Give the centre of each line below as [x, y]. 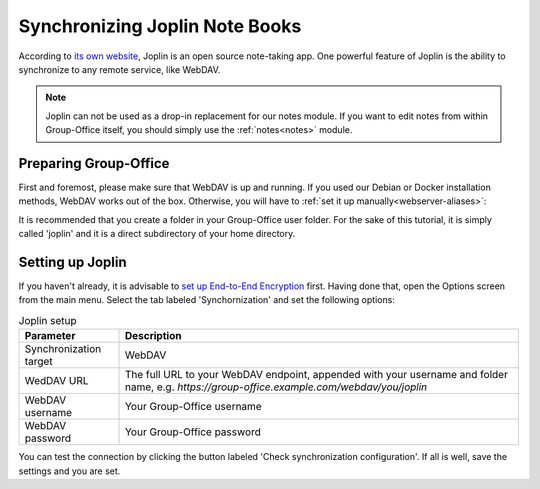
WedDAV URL [56, 381]
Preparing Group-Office [94, 163]
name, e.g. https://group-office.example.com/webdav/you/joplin [276, 387]
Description [153, 336]
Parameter [50, 336]
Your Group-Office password [193, 432]
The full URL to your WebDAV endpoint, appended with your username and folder [316, 375]
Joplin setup [47, 321]
